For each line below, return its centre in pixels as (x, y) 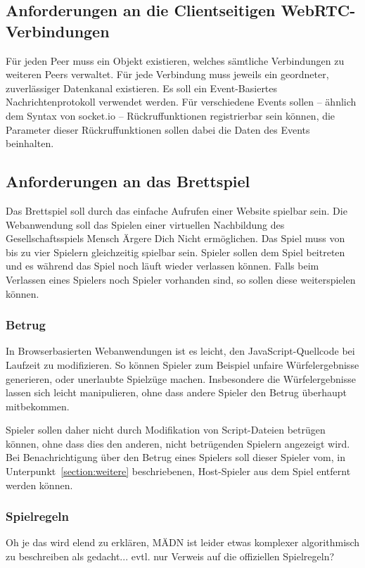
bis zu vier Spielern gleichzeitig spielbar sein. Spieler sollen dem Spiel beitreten (175, 252)
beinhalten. (30, 143)
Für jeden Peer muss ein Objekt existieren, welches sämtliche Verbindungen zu (175, 60)
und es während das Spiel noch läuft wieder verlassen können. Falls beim (162, 266)
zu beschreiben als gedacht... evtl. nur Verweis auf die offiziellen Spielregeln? (170, 556)
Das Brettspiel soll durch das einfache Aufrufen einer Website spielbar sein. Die (177, 210)
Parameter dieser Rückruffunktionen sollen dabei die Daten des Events (158, 129)
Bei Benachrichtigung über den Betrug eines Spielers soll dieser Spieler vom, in (175, 457)
